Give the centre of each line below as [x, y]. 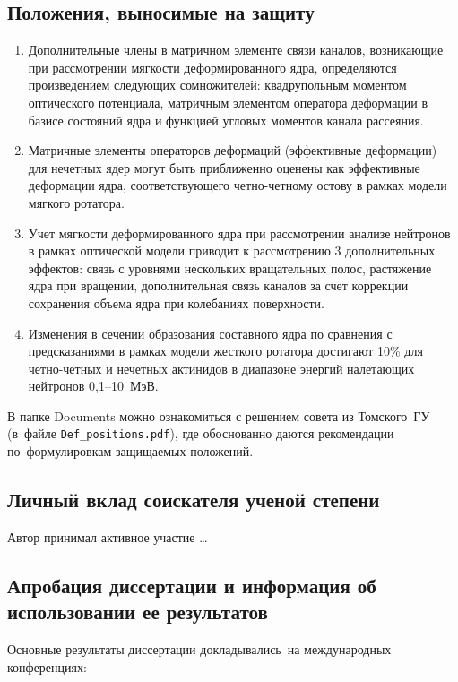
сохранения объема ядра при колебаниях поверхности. [176, 302]
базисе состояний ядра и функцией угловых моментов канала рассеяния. [226, 120]
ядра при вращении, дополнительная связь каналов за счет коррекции [218, 285]
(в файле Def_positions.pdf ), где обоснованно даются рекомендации [201, 433]
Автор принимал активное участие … [108, 536]
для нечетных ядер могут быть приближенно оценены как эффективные [224, 167]
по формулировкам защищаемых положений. [130, 451]
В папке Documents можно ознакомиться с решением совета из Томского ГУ [219, 415]
